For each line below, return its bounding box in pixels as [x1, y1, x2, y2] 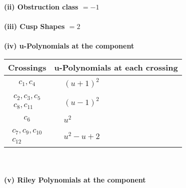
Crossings [8, 61, 46, 73]
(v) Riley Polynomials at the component [4, 174, 146, 185]
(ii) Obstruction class [4, 1, 78, 11]
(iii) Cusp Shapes [4, 21, 65, 31]
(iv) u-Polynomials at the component [4, 40, 134, 51]
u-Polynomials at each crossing [54, 61, 178, 73]
